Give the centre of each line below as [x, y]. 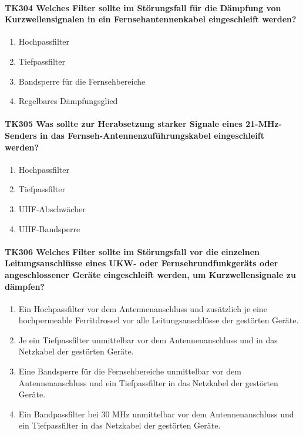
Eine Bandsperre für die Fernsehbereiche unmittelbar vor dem [130, 371]
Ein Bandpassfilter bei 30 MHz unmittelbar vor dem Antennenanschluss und [156, 414]
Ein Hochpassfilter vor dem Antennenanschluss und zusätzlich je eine [143, 308]
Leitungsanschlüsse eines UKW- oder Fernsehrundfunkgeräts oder [142, 263]
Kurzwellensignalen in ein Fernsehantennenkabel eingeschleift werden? [151, 19]
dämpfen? [25, 286]
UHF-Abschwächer [52, 208]
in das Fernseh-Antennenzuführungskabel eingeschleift [152, 135]
